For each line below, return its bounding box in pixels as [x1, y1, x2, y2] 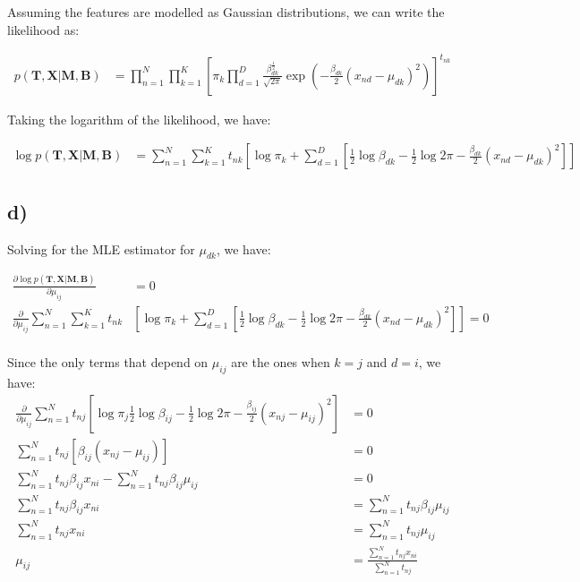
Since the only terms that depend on [7, 353, 209, 372]
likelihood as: [7, 20, 80, 39]
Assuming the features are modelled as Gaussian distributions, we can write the [7, 3, 445, 21]
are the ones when [231, 353, 330, 372]
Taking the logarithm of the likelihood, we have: [7, 109, 271, 128]
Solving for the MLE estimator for [7, 239, 195, 258]
